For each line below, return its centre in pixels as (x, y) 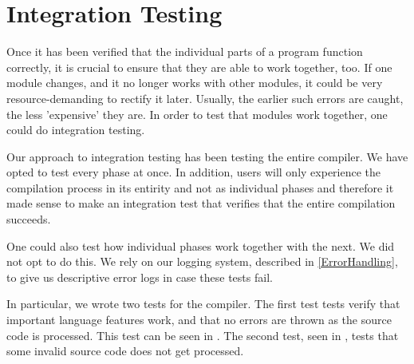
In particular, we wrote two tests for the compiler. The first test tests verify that (203, 304)
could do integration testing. (76, 130)
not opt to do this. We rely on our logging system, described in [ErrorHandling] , (202, 261)
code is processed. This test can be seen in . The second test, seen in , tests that (203, 335)
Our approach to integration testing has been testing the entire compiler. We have (207, 156)
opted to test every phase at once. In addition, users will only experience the (194, 172)
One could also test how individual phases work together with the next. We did (201, 245)
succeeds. (29, 219)
